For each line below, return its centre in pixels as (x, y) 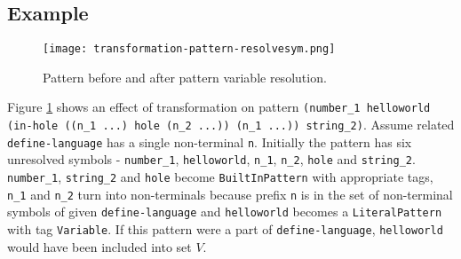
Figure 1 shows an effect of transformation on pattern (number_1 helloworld (219, 107)
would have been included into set (99, 246)
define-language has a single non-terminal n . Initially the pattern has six (210, 141)
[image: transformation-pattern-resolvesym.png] (189, 49)
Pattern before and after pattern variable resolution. (185, 77)
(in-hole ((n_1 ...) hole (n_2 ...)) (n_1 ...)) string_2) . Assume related (231, 125)
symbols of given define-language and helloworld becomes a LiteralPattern (225, 212)
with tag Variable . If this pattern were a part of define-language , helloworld (225, 229)
